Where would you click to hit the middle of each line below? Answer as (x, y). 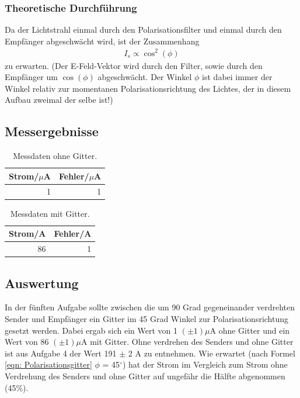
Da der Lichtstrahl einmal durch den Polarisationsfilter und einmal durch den (143, 30)
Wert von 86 (27, 342)
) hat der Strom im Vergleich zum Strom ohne (205, 364)
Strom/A (27, 233)
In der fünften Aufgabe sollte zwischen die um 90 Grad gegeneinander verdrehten (150, 307)
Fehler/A (73, 233)
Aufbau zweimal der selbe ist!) (59, 100)
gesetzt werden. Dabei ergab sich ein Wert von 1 (91, 330)
